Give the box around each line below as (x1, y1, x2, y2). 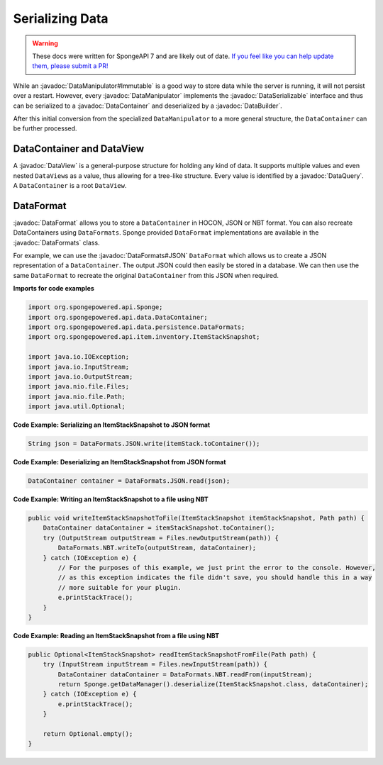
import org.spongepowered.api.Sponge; (28, 303, 163, 311)
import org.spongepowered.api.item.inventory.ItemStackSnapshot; (28, 333, 260, 341)
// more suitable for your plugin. (57, 583, 182, 591)
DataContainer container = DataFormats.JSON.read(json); (28, 477, 231, 485)
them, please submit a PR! (32, 62, 109, 70)
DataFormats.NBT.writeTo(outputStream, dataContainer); (57, 544, 257, 552)
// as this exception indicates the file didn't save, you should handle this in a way (57, 574, 372, 581)
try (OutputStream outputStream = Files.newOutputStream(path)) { (43, 534, 279, 542)
